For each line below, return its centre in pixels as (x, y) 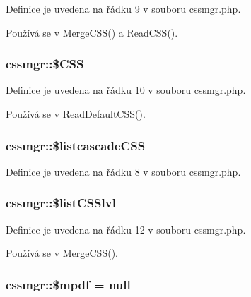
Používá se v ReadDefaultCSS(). (76, 114)
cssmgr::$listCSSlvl (61, 203)
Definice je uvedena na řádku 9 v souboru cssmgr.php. (123, 8)
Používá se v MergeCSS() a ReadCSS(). (92, 32)
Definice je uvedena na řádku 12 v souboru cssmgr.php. (126, 229)
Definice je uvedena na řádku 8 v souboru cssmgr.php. (123, 171)
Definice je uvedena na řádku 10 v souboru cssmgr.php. (126, 90)
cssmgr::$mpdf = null (68, 284)
